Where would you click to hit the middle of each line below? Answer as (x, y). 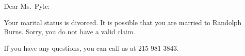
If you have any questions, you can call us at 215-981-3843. (91, 48)
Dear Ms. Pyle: (27, 6)
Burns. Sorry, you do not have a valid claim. (70, 32)
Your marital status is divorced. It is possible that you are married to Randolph (123, 22)
